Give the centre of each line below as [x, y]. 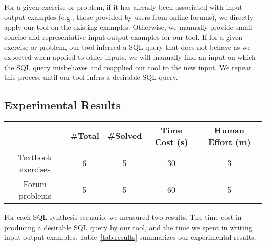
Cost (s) [171, 141]
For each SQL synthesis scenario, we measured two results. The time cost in [123, 217]
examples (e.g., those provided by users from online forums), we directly [140, 17]
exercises [35, 169]
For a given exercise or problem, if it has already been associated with [114, 7]
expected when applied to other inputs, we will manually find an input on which [130, 57]
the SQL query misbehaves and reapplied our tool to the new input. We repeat [128, 67]
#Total [84, 136]
